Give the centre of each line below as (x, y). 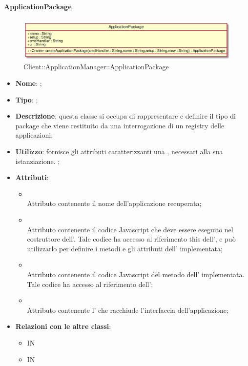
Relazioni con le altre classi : (63, 326)
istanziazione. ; (38, 161)
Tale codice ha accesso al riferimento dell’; (90, 284)
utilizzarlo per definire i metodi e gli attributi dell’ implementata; (125, 248)
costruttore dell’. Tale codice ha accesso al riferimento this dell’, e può (131, 239)
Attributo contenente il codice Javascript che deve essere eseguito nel (130, 229)
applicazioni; (34, 135)
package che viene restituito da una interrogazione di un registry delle (120, 125)
